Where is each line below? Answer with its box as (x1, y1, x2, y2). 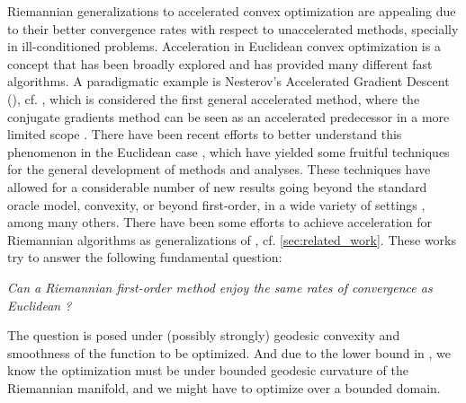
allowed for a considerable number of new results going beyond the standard (7, 177, 427, 196)
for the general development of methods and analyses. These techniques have (7, 160, 431, 179)
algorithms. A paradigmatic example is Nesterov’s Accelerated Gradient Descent (7, 72, 450, 91)
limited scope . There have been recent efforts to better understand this (7, 125, 402, 144)
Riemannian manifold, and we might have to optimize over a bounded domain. (7, 378, 441, 397)
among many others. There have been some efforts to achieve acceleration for (7, 213, 433, 232)
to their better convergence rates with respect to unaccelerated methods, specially (7, 19, 459, 38)
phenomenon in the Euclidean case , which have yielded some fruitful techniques (7, 142, 450, 161)
